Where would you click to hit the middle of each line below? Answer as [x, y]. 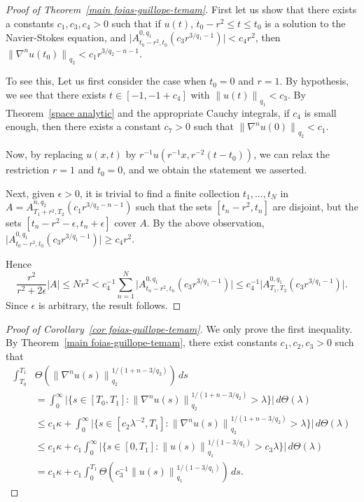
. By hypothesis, [314, 81]
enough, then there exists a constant [83, 126]
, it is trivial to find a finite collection [160, 193]
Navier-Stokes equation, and [66, 37]
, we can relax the [292, 154]
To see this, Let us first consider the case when [106, 81]
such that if [136, 23]
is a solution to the [305, 23]
